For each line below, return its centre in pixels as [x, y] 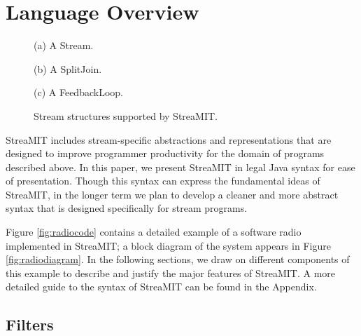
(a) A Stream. [64, 45]
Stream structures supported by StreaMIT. [126, 115]
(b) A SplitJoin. [68, 68]
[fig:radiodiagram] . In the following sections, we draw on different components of [178, 259]
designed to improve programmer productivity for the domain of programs [165, 153]
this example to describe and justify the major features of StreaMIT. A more [171, 273]
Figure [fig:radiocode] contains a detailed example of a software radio [154, 232]
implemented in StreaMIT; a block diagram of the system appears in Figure [168, 245]
